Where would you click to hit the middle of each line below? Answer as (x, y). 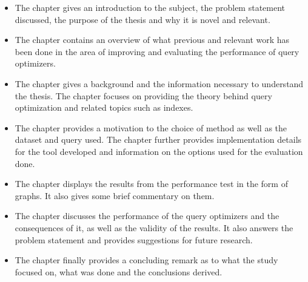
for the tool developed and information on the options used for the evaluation (159, 151)
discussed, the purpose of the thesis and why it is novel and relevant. (142, 19)
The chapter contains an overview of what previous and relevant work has (152, 40)
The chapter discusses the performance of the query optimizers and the (147, 216)
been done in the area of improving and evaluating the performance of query (157, 51)
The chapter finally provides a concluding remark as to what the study (146, 260)
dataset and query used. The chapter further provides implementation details (158, 139)
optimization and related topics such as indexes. (104, 107)
